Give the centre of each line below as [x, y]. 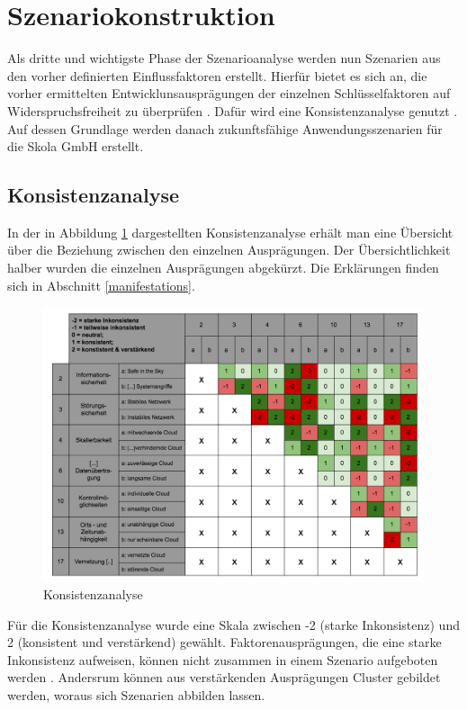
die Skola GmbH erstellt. [76, 146]
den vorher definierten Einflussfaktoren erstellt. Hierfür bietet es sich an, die [217, 75]
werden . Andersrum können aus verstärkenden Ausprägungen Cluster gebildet [224, 677]
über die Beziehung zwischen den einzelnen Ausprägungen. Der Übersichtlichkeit [229, 250]
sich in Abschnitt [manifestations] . [101, 285]
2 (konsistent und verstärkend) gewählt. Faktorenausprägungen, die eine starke [225, 642]
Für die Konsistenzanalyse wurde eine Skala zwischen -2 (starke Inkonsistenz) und [233, 624]
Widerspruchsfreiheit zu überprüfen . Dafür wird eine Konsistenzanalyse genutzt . [233, 110]
